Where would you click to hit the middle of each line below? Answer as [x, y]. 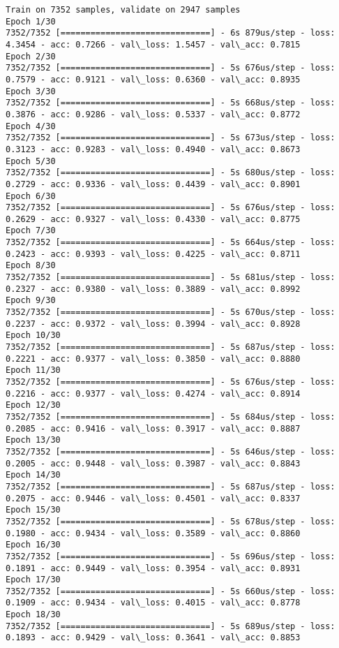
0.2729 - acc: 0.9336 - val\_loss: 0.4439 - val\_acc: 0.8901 [153, 184]
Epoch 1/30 [31, 21]
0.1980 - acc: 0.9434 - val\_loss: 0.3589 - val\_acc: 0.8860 [153, 533]
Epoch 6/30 [31, 196]
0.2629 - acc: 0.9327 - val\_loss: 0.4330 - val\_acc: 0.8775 [153, 219]
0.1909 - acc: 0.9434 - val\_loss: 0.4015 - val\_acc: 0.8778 [153, 603]
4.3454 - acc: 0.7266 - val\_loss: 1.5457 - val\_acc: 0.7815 [153, 44]
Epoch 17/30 [33, 580]
